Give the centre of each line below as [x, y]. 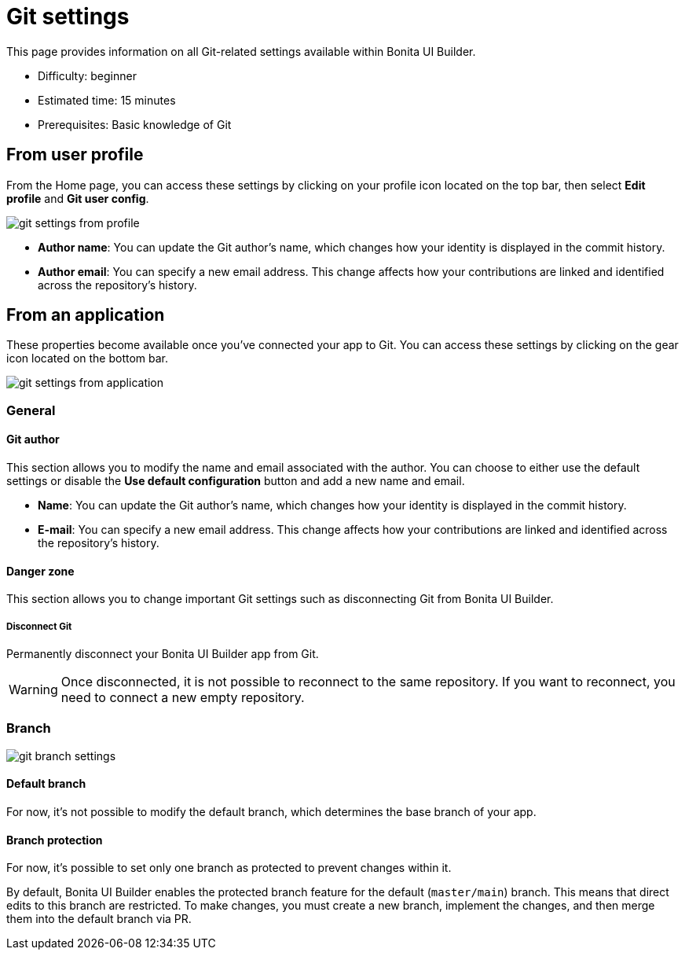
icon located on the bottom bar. [88, 358]
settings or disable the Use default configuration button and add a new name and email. [236, 481]
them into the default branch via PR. [99, 919]
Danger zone [40, 571]
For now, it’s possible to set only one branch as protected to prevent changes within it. [229, 868]
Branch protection [55, 840]
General [31, 410]
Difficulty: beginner [87, 75]
